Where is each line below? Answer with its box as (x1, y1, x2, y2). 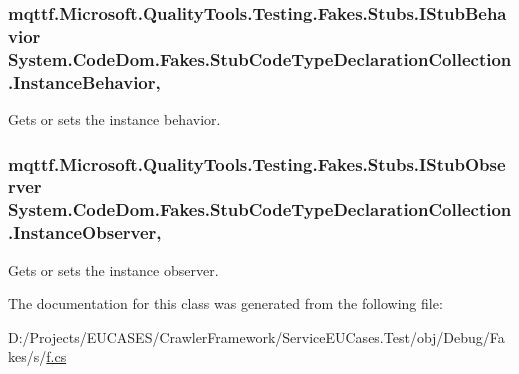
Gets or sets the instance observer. (8, 259, 219, 280)
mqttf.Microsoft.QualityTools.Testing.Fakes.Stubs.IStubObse (8, 151, 506, 176)
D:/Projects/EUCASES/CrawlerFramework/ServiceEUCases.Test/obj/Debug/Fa (8, 326, 505, 347)
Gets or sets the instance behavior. (8, 108, 221, 129)
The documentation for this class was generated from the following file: (8, 293, 443, 314)
